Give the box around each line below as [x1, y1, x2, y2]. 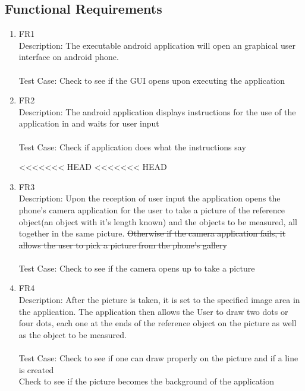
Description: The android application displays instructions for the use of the [18, 105, 296, 118]
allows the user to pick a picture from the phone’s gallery [18, 238, 227, 251]
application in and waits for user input [18, 117, 159, 130]
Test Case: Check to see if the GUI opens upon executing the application [18, 74, 285, 86]
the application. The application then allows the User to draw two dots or [18, 305, 288, 317]
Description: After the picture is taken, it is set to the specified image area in [18, 294, 300, 306]
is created [18, 363, 54, 376]
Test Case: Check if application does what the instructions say [18, 140, 246, 153]
